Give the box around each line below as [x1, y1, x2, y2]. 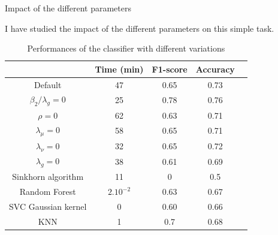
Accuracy [195, 62, 235, 75]
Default [34, 78, 62, 91]
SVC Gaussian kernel [9, 200, 87, 212]
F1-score [152, 62, 188, 75]
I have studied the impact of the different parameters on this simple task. [5, 22, 274, 34]
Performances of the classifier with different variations [27, 42, 225, 55]
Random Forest [19, 185, 76, 198]
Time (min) [95, 62, 144, 75]
